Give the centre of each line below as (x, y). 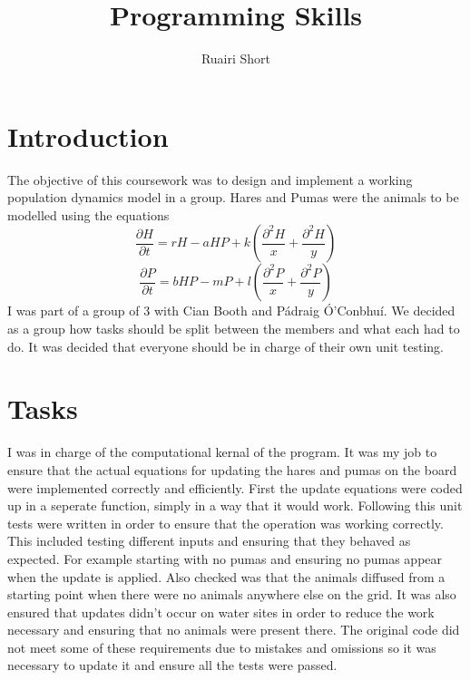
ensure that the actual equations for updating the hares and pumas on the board (232, 469)
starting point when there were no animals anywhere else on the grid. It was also (232, 594)
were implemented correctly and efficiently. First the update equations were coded (235, 487)
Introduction (88, 136)
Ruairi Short (236, 58)
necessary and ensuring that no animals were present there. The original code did (234, 630)
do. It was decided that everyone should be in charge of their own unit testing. (226, 346)
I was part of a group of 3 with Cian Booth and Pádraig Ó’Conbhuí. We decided (231, 311)
